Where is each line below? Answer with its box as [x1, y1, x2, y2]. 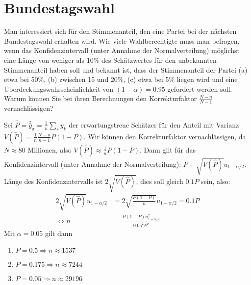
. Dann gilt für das [140, 144, 196, 155]
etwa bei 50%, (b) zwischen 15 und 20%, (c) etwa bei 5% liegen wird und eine [4, 74, 238, 84]
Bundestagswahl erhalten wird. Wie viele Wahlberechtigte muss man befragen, [4, 35, 240, 46]
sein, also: [201, 176, 230, 186]
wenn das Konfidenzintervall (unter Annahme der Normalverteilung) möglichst [4, 45, 240, 55]
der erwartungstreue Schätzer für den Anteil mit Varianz [69, 119, 239, 130]
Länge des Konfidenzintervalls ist [4, 176, 103, 186]
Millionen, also [27, 144, 72, 155]
